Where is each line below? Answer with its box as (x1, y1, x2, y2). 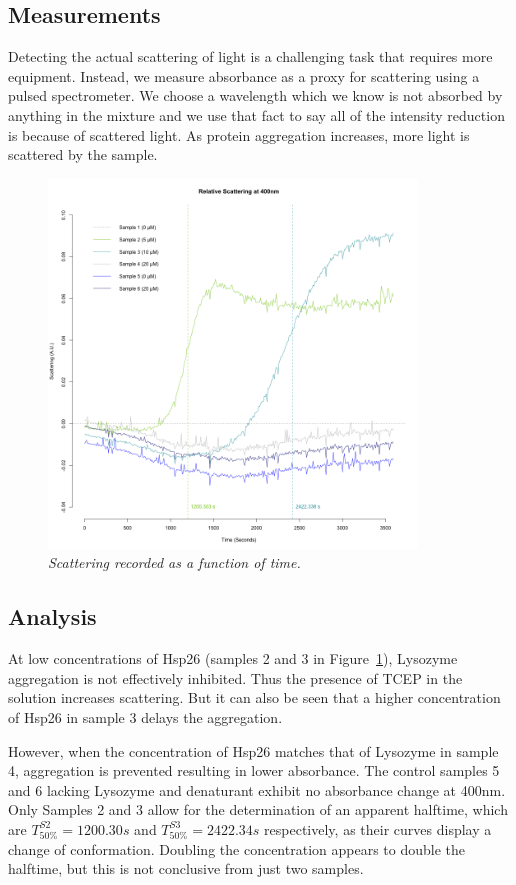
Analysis (8, 601, 97, 632)
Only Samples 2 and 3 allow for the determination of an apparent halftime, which (8, 799, 508, 820)
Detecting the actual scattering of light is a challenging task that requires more (8, 46, 493, 67)
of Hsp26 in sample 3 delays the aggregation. (8, 706, 283, 727)
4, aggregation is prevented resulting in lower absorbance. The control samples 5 (8, 760, 500, 781)
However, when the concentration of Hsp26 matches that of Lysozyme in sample (8, 740, 499, 761)
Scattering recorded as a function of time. (48, 552, 301, 573)
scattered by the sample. (8, 144, 158, 165)
